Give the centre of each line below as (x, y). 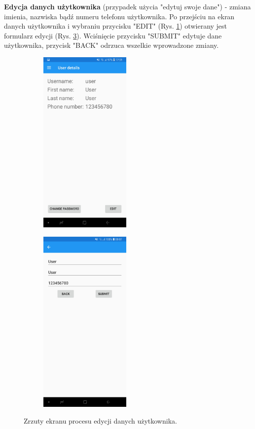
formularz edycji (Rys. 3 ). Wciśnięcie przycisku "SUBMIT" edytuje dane (113, 35)
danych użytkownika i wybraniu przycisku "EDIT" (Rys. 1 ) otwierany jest (116, 26)
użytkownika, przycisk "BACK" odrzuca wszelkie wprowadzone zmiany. (111, 45)
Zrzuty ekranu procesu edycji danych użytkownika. (100, 421)
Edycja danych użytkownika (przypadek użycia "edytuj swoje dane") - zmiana (127, 6)
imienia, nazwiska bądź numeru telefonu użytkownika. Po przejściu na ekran (119, 16)
